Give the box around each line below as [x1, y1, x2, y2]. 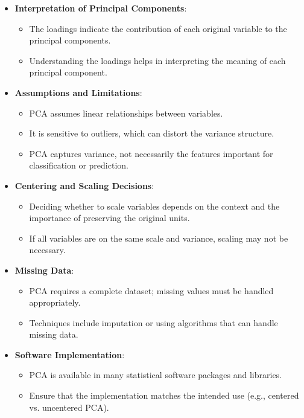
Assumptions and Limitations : [14, 86, 142, 98]
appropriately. [29, 296, 81, 309]
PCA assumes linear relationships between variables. [29, 106, 223, 119]
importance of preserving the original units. [29, 211, 190, 224]
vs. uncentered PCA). [29, 400, 109, 413]
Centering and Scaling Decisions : [14, 179, 154, 191]
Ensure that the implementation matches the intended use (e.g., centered [29, 389, 299, 402]
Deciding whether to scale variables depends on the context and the [29, 199, 280, 212]
